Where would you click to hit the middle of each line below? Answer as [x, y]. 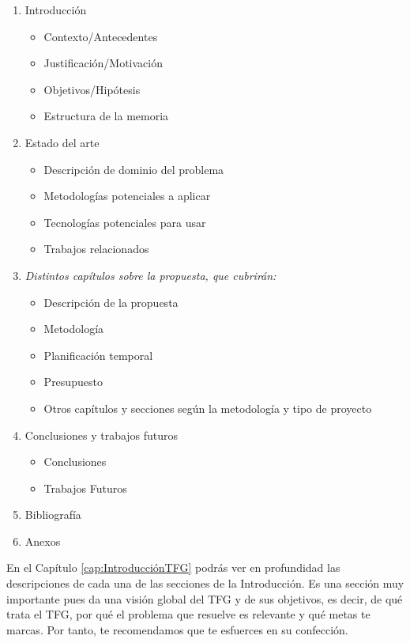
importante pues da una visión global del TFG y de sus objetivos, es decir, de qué [205, 598]
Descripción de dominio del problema [134, 169]
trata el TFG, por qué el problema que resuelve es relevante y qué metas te [188, 614]
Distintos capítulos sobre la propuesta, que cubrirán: [150, 275]
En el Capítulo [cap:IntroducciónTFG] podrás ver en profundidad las [173, 567]
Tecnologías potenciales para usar [125, 222]
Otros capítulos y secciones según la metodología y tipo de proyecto [208, 408]
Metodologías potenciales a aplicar [127, 196]
